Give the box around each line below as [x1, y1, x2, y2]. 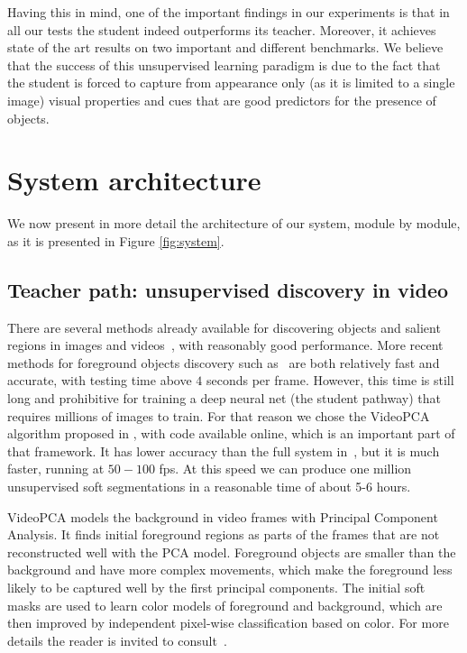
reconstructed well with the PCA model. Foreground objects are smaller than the [7, 542, 456, 561]
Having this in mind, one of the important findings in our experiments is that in [7, 3, 450, 21]
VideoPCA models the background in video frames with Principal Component [7, 507, 438, 526]
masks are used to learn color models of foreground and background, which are [7, 595, 443, 614]
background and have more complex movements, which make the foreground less [7, 560, 453, 579]
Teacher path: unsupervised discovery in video [7, 275, 449, 303]
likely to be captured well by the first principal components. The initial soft [7, 577, 426, 596]
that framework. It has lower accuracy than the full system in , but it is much [7, 441, 440, 460]
